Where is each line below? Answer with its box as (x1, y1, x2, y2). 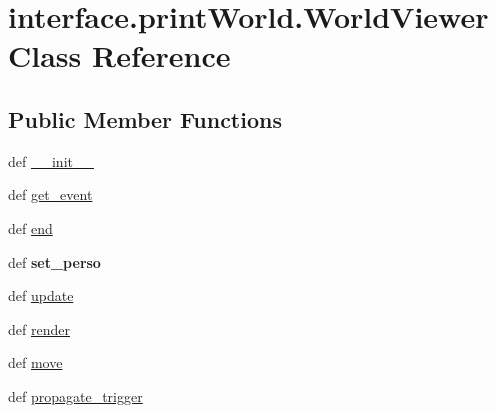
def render (8, 318, 70, 339)
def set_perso (8, 251, 101, 272)
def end (8, 217, 53, 238)
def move (8, 352, 63, 373)
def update (8, 285, 74, 306)
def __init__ (8, 150, 94, 171)
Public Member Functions (8, 103, 282, 134)
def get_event (8, 184, 93, 205)
